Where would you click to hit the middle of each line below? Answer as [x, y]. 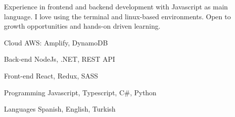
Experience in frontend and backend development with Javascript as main [116, 6]
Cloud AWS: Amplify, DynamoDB [56, 42]
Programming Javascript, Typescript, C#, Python [80, 92]
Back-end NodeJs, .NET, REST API [60, 59]
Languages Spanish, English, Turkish [60, 109]
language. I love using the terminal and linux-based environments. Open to [117, 16]
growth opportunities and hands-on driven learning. [82, 26]
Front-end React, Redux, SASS [51, 75]
